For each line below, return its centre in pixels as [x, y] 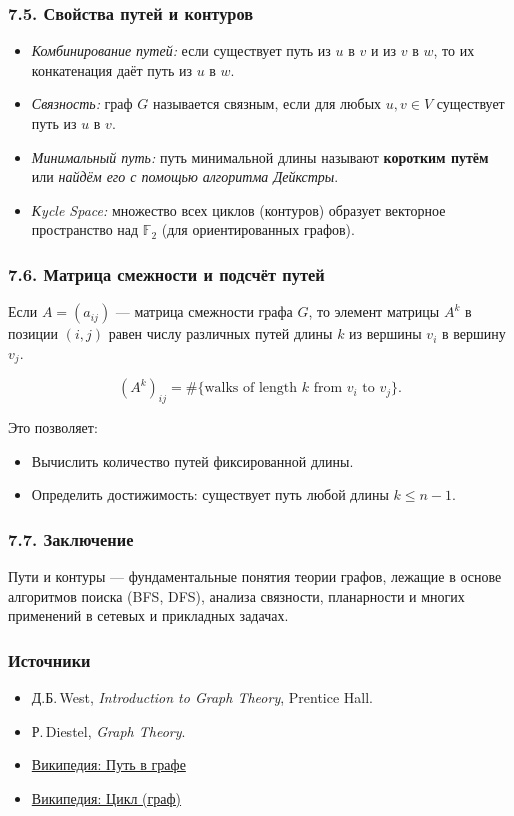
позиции [33, 333]
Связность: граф [82, 103]
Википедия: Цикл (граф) [106, 797]
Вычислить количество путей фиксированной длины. [192, 460]
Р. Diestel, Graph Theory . [108, 730]
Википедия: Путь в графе [108, 764]
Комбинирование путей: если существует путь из [181, 50]
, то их [454, 50]
